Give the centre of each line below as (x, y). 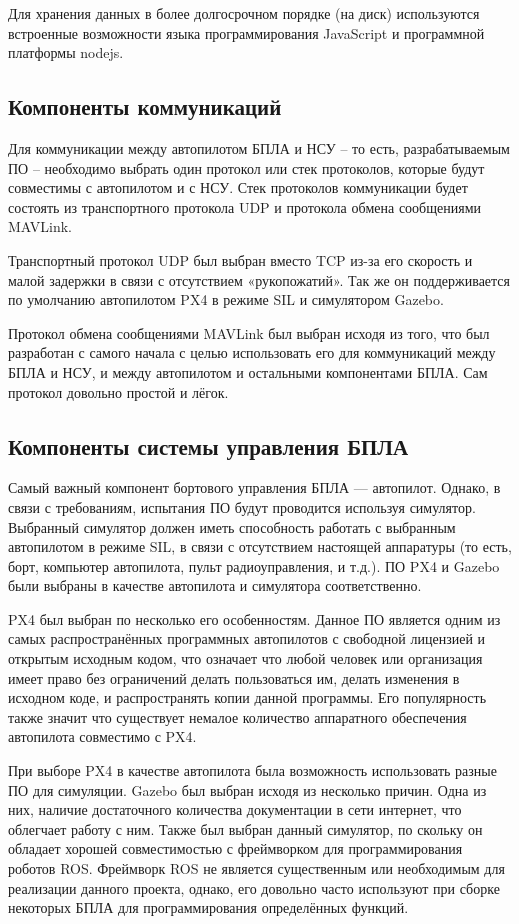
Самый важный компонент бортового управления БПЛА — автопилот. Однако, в (254, 487)
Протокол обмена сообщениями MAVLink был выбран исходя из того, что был (249, 332)
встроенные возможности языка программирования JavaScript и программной (246, 32)
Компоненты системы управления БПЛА (208, 445)
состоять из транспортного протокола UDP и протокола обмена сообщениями (245, 206)
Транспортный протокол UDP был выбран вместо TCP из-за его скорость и (240, 259)
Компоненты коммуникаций (145, 106)
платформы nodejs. (66, 52)
